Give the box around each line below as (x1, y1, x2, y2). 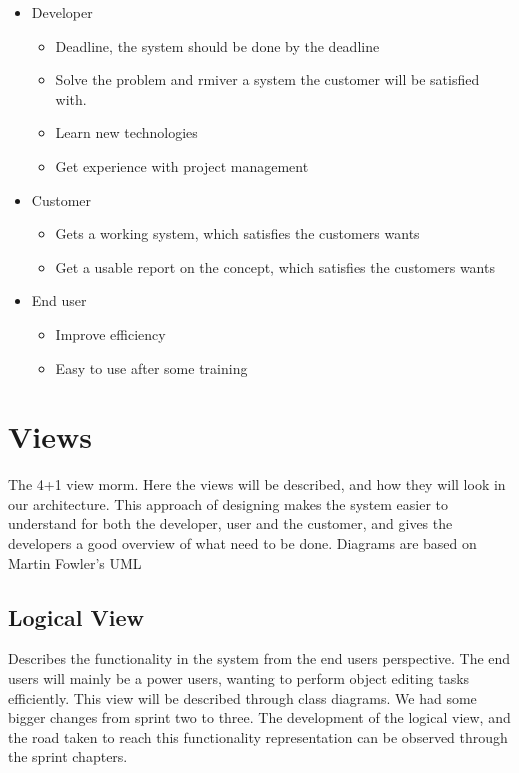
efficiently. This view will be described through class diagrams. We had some (8, 687, 477, 708)
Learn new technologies (55, 122, 198, 143)
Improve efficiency (55, 323, 166, 344)
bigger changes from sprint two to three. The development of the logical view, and (8, 707, 511, 728)
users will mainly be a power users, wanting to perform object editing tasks (8, 668, 470, 689)
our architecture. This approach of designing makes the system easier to (8, 493, 449, 514)
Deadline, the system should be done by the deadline (55, 35, 380, 56)
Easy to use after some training (55, 357, 248, 378)
